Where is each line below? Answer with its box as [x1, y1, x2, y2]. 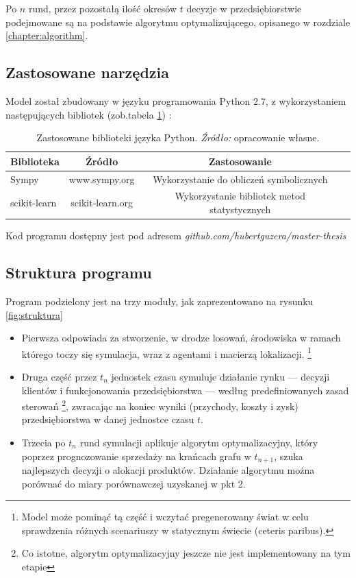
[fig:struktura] [5, 307, 63, 322]
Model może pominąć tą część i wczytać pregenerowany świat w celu [21, 509, 309, 524]
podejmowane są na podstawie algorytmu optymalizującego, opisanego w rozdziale [5, 14, 351, 29]
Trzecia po [21, 435, 66, 449]
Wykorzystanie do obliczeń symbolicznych [153, 171, 328, 186]
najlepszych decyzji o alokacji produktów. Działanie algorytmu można [21, 463, 315, 477]
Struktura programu [5, 262, 152, 283]
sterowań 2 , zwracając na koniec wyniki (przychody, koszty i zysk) [21, 397, 298, 413]
